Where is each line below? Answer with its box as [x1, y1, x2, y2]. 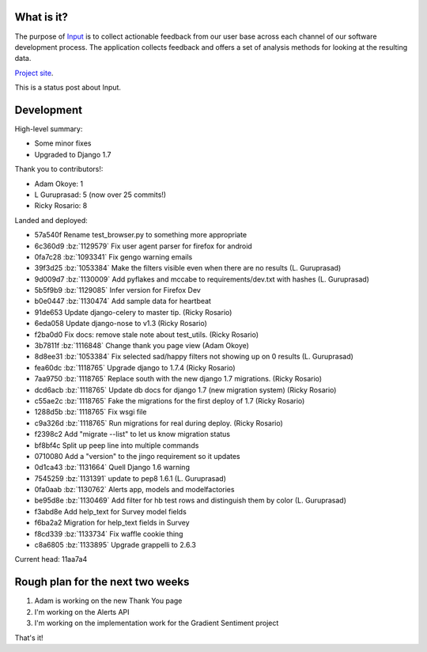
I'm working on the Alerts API [34, 607, 130, 616]
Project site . [14, 68, 54, 78]
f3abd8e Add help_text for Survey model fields [34, 506, 187, 516]
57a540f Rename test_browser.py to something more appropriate [34, 230, 248, 240]
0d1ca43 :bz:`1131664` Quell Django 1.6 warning [34, 463, 190, 472]
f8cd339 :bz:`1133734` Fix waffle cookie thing [34, 529, 183, 538]
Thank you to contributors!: [14, 165, 104, 174]
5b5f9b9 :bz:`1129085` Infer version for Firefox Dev [34, 286, 201, 295]
